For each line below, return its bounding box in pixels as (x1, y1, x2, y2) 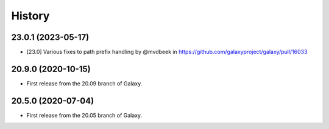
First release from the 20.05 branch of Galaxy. (26, 111, 143, 119)
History (11, 9, 50, 22)
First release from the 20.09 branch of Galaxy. (26, 79, 143, 87)
